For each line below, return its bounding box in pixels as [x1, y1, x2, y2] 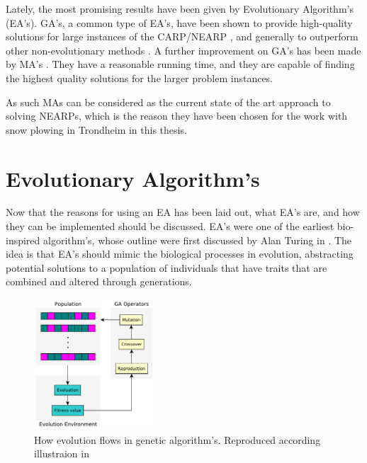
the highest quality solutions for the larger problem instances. [6, 70, 273, 85]
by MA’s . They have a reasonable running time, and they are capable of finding [6, 57, 355, 72]
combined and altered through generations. [6, 274, 192, 289]
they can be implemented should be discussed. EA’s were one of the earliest [6, 219, 334, 234]
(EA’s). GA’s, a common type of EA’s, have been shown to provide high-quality [6, 15, 353, 30]
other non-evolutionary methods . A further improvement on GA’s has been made [6, 42, 361, 57]
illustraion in [34, 446, 89, 461]
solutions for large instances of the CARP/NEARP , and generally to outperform [6, 29, 358, 44]
